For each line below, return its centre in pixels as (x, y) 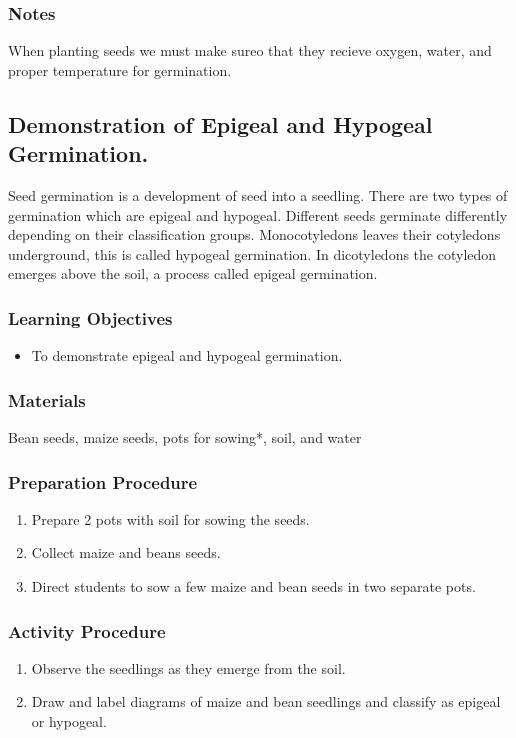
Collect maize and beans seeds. (126, 552)
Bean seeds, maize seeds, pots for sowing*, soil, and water (185, 437)
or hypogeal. (69, 721)
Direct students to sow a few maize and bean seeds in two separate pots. (253, 586)
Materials (47, 399)
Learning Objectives (90, 317)
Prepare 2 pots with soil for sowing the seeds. (170, 518)
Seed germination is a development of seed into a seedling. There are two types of (258, 195)
